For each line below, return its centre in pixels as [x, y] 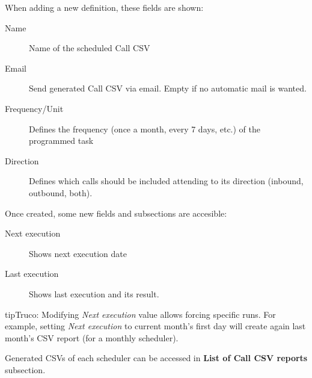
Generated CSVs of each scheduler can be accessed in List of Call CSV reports [156, 358]
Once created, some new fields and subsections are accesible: [116, 213]
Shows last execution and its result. [94, 293]
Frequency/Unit [34, 108]
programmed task [61, 141]
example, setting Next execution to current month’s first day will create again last [155, 326]
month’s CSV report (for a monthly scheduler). [92, 337]
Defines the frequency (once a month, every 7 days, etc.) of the [145, 129]
